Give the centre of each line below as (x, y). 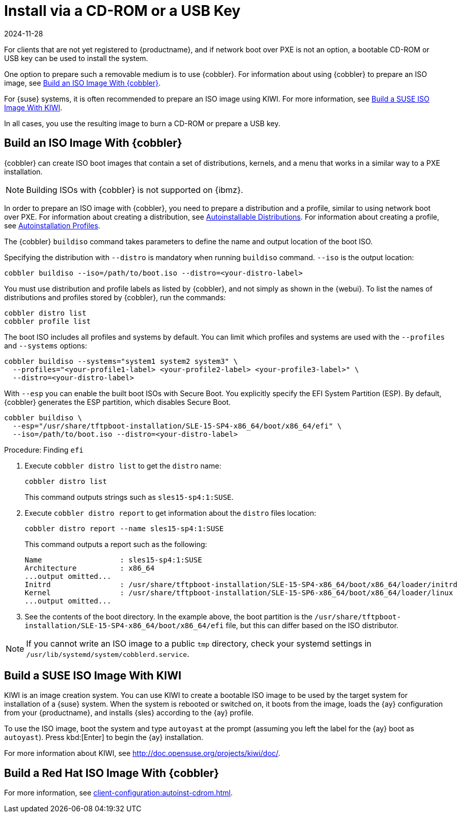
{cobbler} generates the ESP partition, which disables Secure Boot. (118, 402)
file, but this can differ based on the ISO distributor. (312, 625)
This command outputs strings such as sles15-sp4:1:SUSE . (129, 497)
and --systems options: (46, 345)
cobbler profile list (47, 321)
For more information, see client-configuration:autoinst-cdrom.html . (119, 793)
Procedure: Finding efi (44, 450)
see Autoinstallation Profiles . (52, 225)
